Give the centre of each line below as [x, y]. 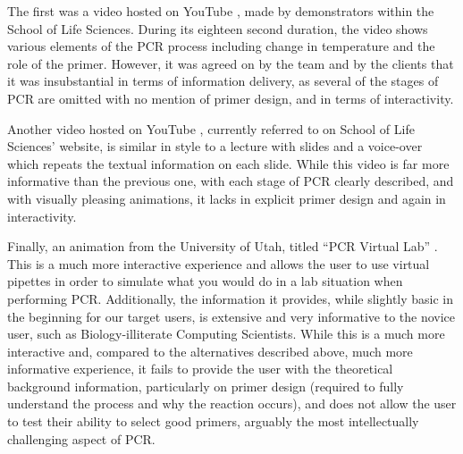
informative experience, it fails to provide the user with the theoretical [200, 369]
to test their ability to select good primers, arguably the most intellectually [213, 421]
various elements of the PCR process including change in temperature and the [221, 46]
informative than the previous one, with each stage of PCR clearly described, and [231, 181]
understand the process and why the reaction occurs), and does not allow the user [232, 404]
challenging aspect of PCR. [81, 438]
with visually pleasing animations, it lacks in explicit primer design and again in [227, 198]
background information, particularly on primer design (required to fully [206, 386]
